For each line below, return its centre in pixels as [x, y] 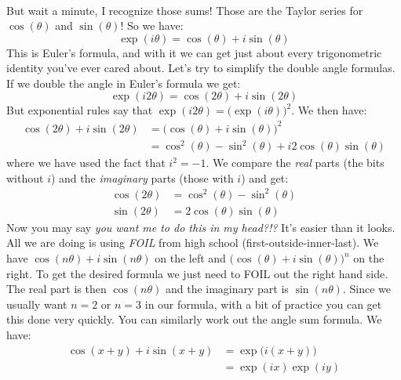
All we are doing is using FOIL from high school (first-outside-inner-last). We [193, 242]
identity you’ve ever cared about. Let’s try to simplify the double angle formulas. [201, 68]
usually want [37, 304]
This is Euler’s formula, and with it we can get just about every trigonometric [194, 52]
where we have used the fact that [86, 163]
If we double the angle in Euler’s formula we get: [124, 83]
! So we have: [152, 25]
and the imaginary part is [227, 289]
